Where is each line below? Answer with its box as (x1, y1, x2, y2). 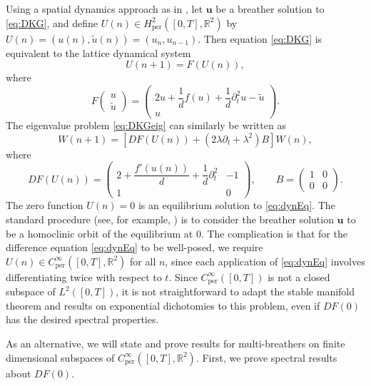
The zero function (6, 198, 83, 213)
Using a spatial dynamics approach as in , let (6, 1, 203, 16)
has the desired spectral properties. (6, 312, 159, 327)
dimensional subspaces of (6, 350, 115, 365)
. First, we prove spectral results (195, 350, 337, 365)
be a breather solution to (215, 1, 325, 16)
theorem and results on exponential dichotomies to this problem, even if (6, 298, 320, 313)
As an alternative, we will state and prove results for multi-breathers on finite (6, 335, 345, 350)
